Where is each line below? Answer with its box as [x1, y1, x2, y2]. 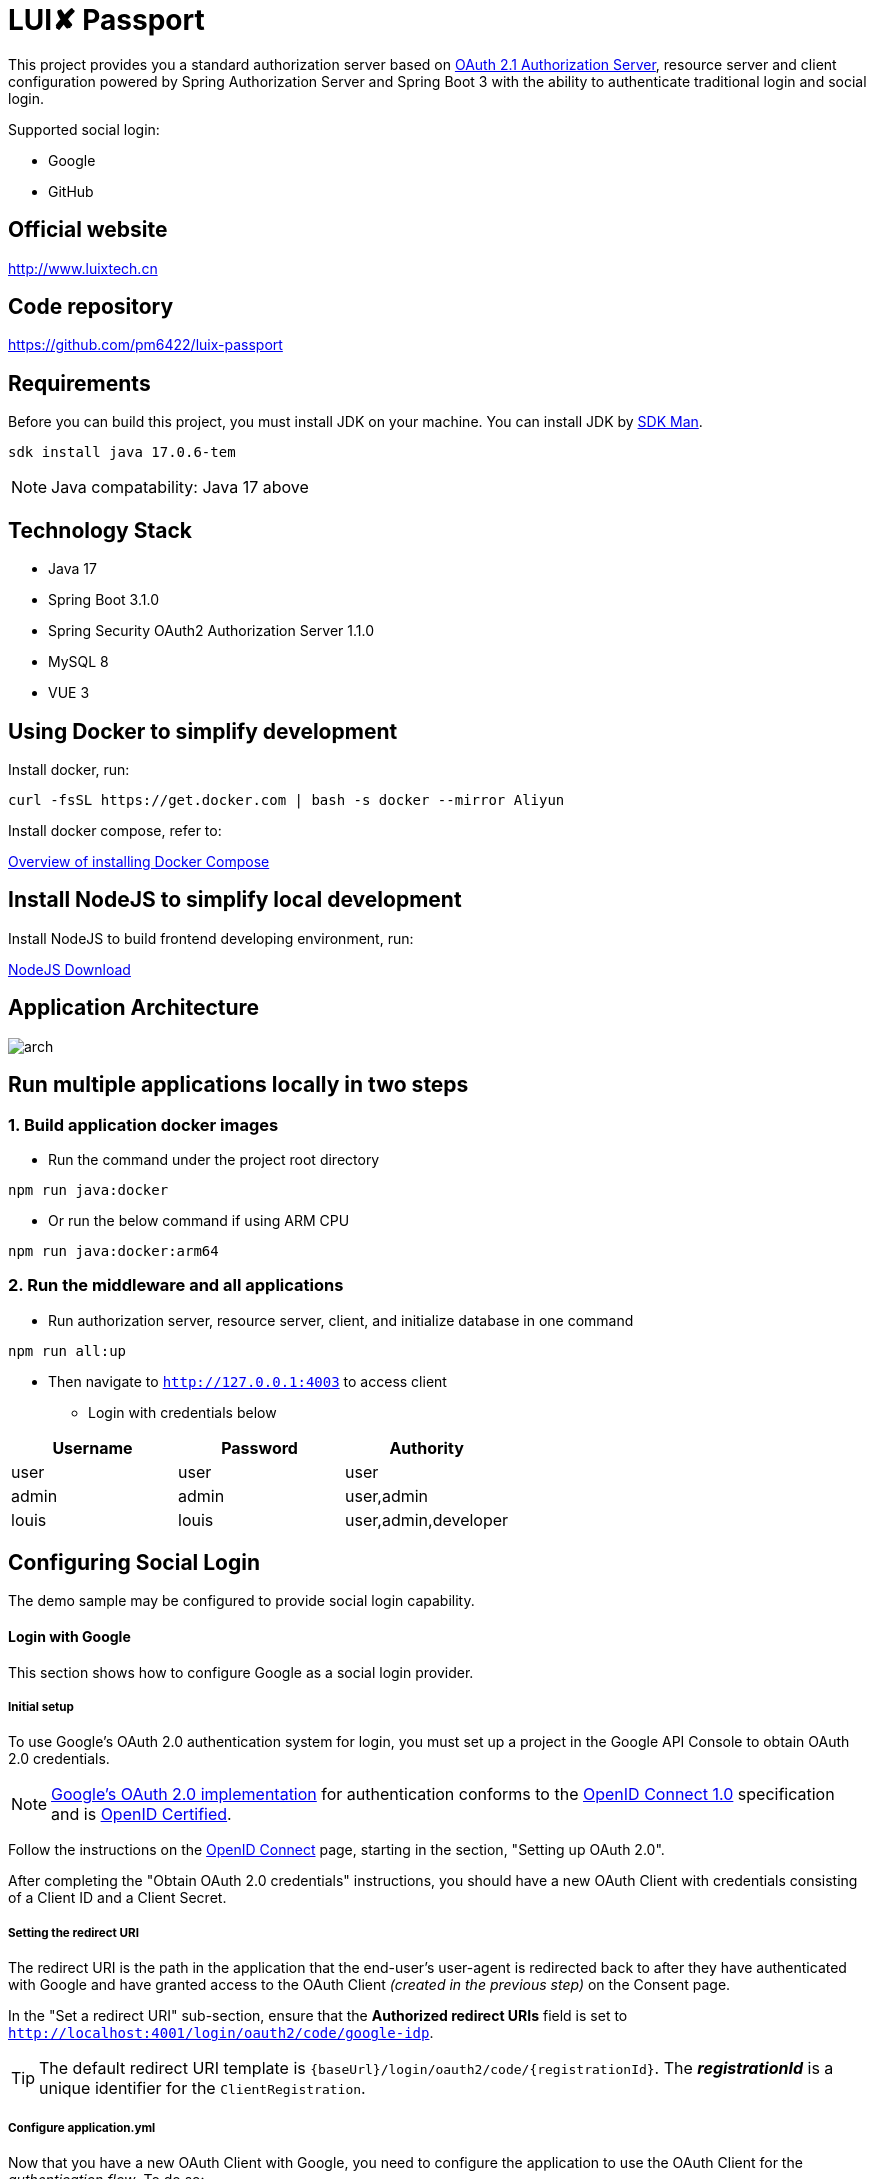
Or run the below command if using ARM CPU [48, 1211, 350, 1229]
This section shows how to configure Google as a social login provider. [8, 1663, 474, 1681]
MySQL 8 [48, 653, 109, 671]
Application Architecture [8, 995, 260, 1021]
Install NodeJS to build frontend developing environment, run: [8, 929, 414, 947]
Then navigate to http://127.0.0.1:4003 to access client [48, 1372, 447, 1390]
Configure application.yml [8, 2120, 156, 2135]
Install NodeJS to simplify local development [8, 887, 462, 913]
